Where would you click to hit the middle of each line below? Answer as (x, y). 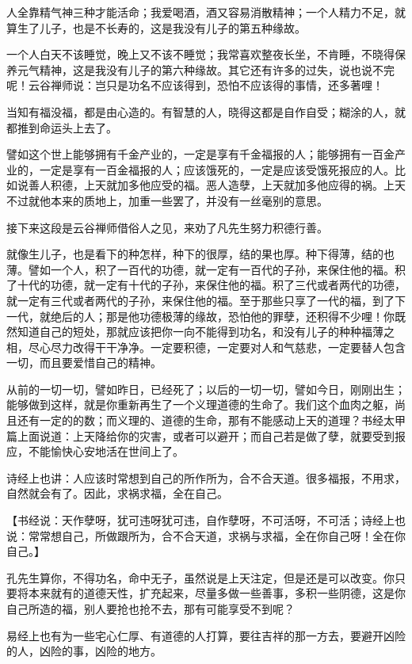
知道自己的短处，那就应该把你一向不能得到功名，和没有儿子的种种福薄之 (206, 332)
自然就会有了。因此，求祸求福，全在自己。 (117, 493)
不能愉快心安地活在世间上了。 (106, 451)
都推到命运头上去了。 (62, 127)
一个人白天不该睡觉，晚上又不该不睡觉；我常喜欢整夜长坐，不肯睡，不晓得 (200, 54)
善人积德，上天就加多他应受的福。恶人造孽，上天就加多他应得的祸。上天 (217, 185)
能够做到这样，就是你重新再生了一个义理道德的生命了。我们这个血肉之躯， (200, 405)
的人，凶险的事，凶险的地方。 (84, 651)
